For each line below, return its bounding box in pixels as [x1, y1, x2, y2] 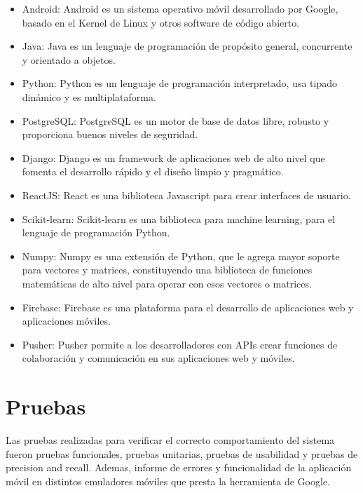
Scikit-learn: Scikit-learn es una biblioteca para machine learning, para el [22, 211, 336, 226]
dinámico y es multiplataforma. [22, 89, 156, 104]
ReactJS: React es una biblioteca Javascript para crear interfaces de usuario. [22, 187, 351, 202]
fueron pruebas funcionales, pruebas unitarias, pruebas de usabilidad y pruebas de [6, 446, 358, 461]
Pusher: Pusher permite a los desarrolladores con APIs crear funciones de [22, 337, 338, 351]
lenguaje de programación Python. [22, 225, 170, 240]
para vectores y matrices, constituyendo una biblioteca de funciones [22, 262, 313, 277]
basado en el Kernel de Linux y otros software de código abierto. [22, 15, 300, 29]
